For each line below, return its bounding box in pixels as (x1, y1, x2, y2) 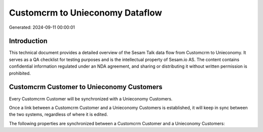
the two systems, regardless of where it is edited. (9, 112, 108, 117)
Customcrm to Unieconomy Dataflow (9, 7, 163, 18)
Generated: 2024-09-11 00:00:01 (9, 24, 75, 30)
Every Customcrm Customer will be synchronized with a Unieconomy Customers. (9, 95, 173, 102)
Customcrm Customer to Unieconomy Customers (9, 83, 163, 91)
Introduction (9, 37, 48, 45)
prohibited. (9, 70, 31, 76)
